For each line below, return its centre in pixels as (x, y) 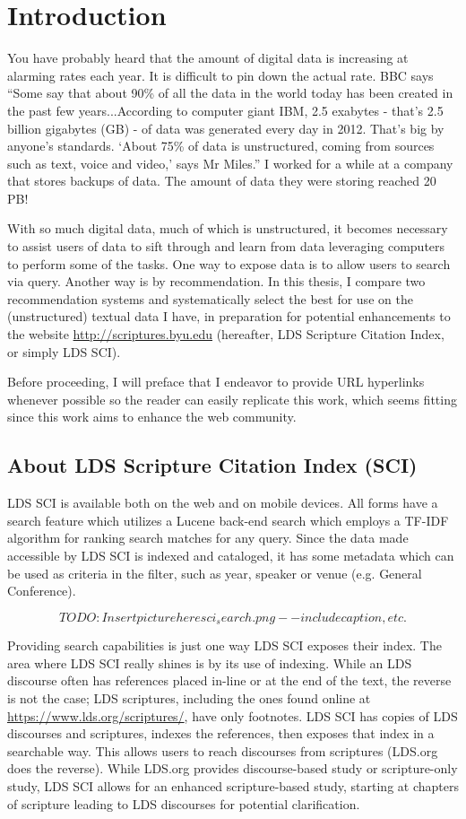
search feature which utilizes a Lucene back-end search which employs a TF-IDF (228, 520)
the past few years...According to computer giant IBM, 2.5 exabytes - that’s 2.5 (225, 110)
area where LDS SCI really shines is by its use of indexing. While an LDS (210, 662)
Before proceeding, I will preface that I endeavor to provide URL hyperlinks (216, 382)
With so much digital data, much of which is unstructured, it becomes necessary (228, 228)
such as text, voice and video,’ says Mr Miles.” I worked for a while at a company (230, 163)
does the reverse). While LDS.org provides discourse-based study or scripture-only (233, 768)
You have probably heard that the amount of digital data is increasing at (208, 58)
